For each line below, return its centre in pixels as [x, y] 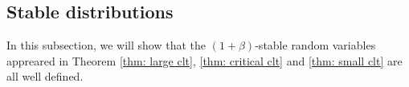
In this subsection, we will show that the [106, 45]
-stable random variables [315, 45]
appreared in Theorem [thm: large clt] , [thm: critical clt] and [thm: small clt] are [204, 60]
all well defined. [45, 76]
